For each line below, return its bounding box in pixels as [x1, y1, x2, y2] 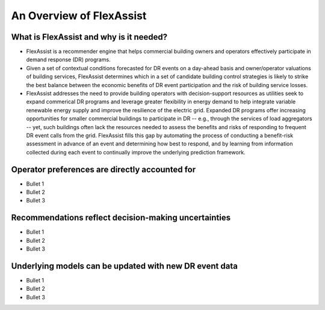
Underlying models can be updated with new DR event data [11, 261, 238, 271]
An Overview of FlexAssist [11, 9, 147, 22]
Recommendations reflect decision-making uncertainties [11, 213, 231, 223]
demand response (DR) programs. [26, 56, 111, 63]
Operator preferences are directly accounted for [11, 164, 196, 174]
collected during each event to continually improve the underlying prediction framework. [26, 148, 246, 156]
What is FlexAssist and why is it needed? [11, 32, 168, 42]
